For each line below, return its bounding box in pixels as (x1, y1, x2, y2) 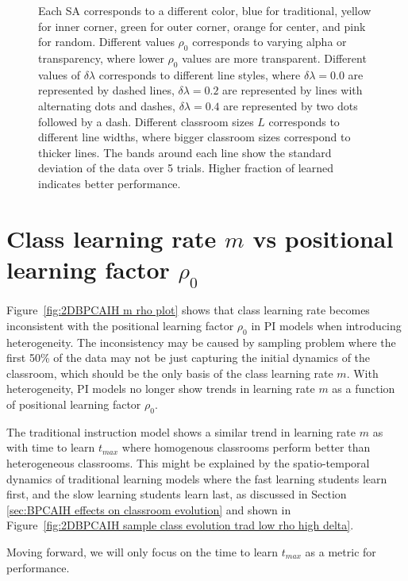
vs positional (252, 221, 394, 254)
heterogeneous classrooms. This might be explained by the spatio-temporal (6, 455, 370, 471)
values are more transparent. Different (182, 49, 367, 66)
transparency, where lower (38, 49, 164, 66)
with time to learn (6, 439, 95, 456)
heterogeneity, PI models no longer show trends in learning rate (6, 380, 315, 397)
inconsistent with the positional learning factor (6, 317, 234, 333)
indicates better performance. (38, 175, 181, 191)
